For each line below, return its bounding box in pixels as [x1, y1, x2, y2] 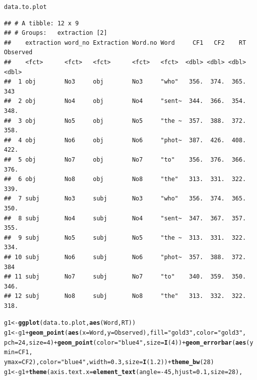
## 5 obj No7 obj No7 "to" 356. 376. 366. [4, 156, 246, 163]
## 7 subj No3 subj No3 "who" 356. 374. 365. [4, 195, 246, 202]
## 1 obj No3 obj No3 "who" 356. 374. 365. [4, 78, 246, 86]
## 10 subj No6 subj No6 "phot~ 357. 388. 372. [4, 253, 246, 261]
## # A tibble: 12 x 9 [4, 19, 79, 27]
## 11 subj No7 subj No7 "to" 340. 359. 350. [4, 273, 246, 281]
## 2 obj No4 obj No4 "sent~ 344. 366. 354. [4, 97, 246, 105]
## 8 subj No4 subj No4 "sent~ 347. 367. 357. [4, 214, 246, 222]
